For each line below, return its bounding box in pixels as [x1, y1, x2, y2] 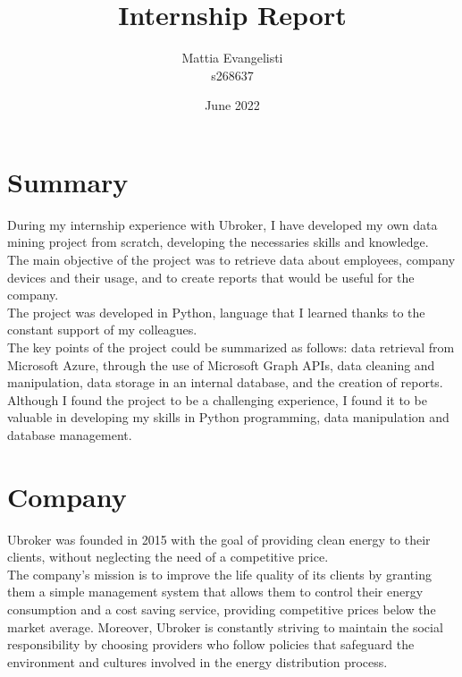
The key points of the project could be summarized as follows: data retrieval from [7, 338, 455, 356]
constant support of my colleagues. [7, 320, 197, 339]
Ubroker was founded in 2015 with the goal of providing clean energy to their [7, 529, 431, 548]
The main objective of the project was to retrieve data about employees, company [7, 250, 456, 269]
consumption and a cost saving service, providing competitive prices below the [7, 600, 436, 619]
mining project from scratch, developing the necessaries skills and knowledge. [7, 233, 429, 251]
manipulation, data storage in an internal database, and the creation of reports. [7, 373, 443, 392]
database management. [7, 425, 132, 444]
